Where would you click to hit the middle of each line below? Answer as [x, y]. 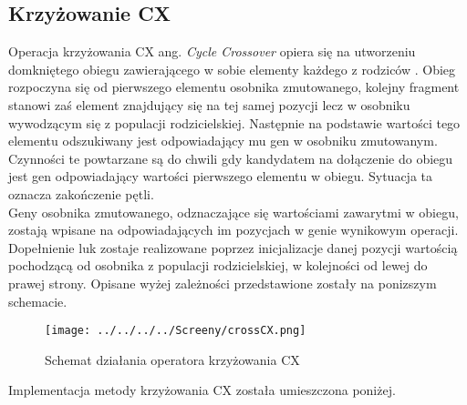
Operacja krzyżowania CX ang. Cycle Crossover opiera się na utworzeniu [212, 51]
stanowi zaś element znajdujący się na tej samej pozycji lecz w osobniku [209, 104]
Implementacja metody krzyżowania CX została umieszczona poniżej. [202, 390]
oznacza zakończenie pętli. [81, 193]
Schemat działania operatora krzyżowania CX [172, 359]
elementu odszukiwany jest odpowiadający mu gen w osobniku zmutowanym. [223, 141]
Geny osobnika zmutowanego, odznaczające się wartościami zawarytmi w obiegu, [233, 212]
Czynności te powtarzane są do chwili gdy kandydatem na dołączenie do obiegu [231, 158]
